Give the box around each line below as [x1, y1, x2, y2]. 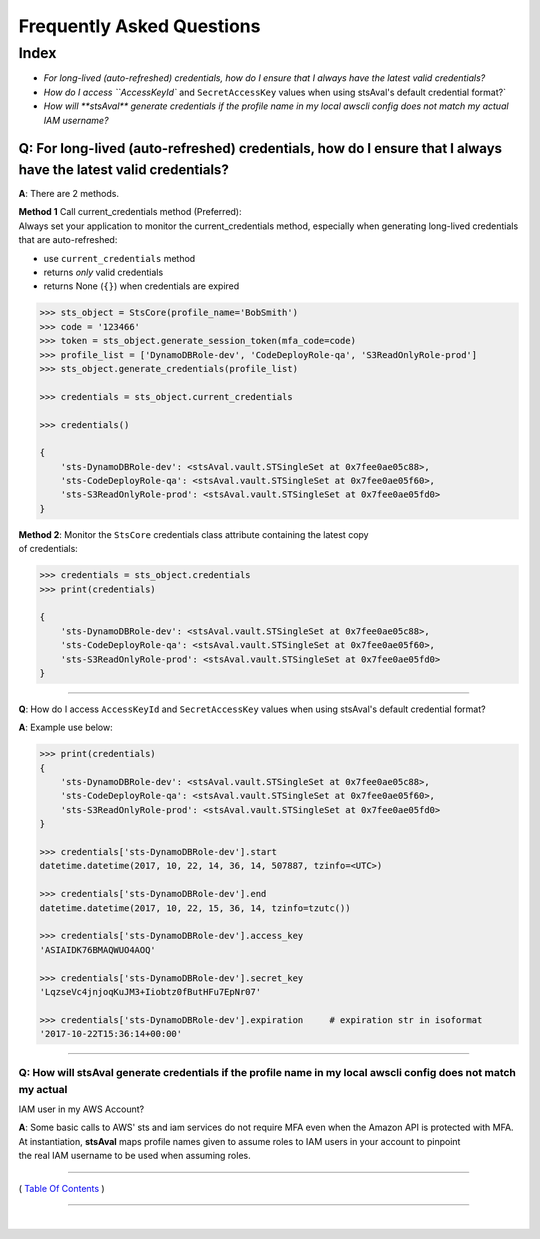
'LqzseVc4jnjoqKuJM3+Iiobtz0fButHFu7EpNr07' [39, 986, 262, 997]
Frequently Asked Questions [18, 15, 261, 37]
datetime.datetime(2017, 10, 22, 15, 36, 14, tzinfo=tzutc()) [39, 902, 351, 914]
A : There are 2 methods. [18, 188, 120, 200]
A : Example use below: [18, 721, 114, 734]
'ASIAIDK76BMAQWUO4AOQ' [39, 944, 157, 955]
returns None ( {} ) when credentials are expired [43, 280, 240, 292]
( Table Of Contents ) [18, 1182, 105, 1194]
